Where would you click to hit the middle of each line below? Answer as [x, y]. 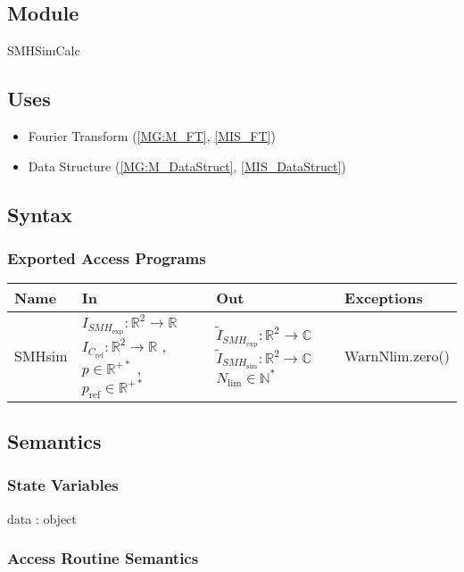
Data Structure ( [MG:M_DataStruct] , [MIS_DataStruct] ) [187, 166]
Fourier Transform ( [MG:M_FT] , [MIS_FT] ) [152, 136]
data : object [42, 518]
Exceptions [384, 298]
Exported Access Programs [107, 257]
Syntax [40, 214]
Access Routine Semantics [103, 558]
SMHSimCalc [44, 50]
